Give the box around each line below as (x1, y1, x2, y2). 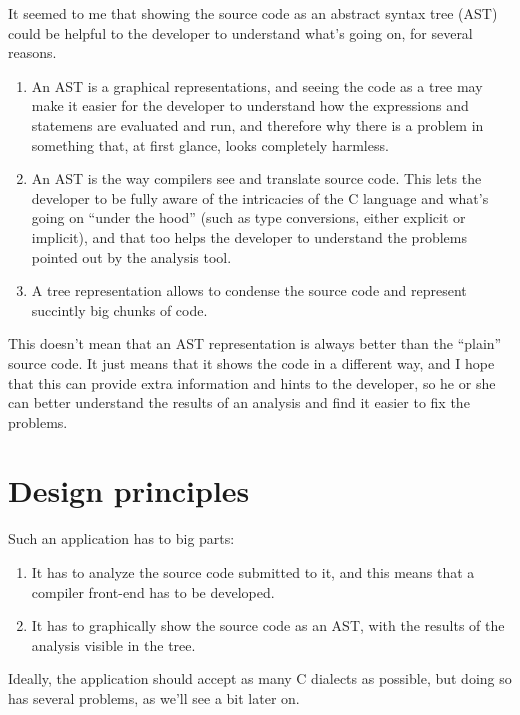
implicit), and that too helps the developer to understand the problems (31, 226, 467, 247)
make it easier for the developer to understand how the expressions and (31, 95, 469, 116)
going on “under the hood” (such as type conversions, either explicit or (31, 207, 466, 228)
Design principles (8, 470, 250, 511)
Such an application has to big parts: (8, 528, 235, 549)
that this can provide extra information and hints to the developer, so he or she (8, 372, 496, 393)
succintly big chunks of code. (31, 299, 208, 320)
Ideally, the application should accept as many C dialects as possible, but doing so (8, 668, 512, 689)
